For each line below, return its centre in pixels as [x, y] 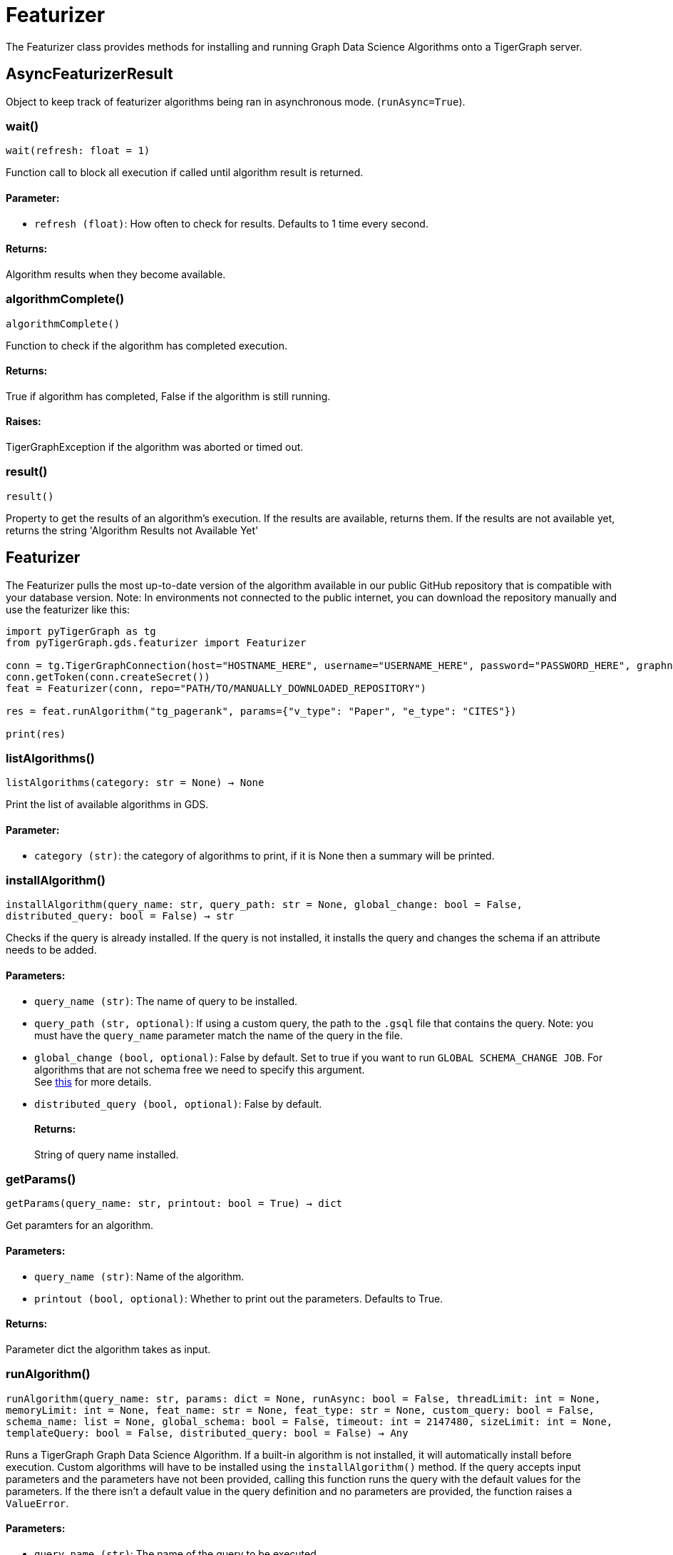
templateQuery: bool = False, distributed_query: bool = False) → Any [207, 1433]
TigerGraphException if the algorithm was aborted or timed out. [155, 447]
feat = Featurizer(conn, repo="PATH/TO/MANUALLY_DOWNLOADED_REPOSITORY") [216, 688]
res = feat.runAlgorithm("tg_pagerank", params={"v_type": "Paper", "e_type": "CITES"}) [261, 711]
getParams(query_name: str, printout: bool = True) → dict [174, 1204]
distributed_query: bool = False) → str [120, 916]
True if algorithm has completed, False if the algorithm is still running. [168, 396]
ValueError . [37, 1503]
